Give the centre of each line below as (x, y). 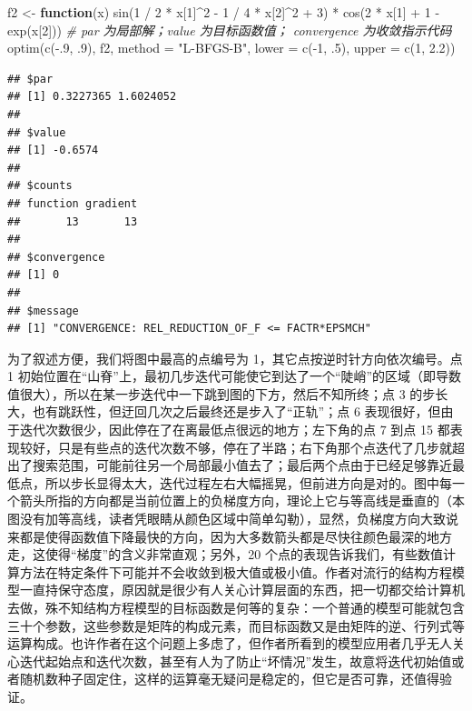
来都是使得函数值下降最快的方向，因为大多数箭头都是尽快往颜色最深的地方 (230, 536)
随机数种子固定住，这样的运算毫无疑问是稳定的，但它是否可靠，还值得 (229, 679)
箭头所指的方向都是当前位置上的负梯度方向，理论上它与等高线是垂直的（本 (242, 501)
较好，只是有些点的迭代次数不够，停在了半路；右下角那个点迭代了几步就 (236, 447)
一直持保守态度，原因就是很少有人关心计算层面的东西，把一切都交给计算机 (242, 590)
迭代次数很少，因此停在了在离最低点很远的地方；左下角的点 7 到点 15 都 (235, 430)
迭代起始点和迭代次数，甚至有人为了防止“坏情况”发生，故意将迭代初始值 (236, 661)
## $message (43, 310)
